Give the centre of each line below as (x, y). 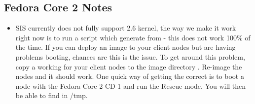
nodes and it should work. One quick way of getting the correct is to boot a (130, 76)
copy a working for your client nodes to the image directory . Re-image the (129, 66)
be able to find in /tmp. (52, 95)
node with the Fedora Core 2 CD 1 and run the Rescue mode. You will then (131, 86)
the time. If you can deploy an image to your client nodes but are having (126, 47)
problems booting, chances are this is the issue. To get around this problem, (130, 56)
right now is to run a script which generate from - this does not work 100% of (133, 37)
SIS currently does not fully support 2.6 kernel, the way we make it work (126, 28)
